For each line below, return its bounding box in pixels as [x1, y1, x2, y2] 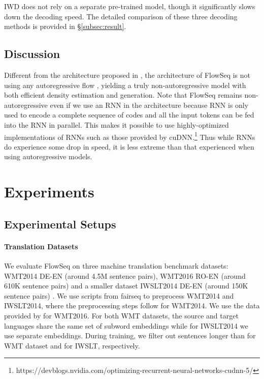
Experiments [4, 181, 94, 202]
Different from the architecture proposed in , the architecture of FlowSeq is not [4, 69, 250, 80]
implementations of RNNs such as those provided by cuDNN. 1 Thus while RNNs [4, 130, 255, 142]
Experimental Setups [4, 216, 116, 231]
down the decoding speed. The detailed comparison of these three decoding [4, 11, 238, 21]
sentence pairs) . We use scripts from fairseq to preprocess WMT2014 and [4, 290, 234, 301]
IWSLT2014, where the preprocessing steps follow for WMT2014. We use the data [4, 300, 260, 311]
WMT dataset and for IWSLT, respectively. [4, 340, 140, 351]
